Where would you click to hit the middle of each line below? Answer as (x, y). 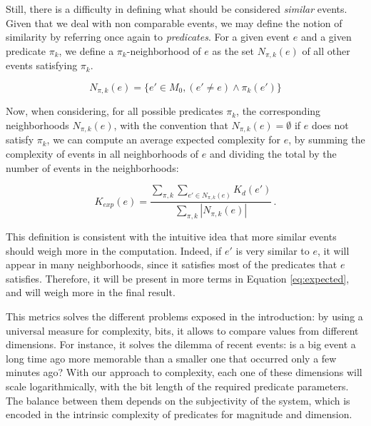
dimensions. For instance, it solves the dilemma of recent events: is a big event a (181, 344)
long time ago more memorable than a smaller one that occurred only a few (171, 358)
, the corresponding (279, 111)
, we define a (86, 50)
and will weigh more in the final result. (91, 292)
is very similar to (273, 250)
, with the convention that (171, 125)
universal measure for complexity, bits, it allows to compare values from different (182, 330)
